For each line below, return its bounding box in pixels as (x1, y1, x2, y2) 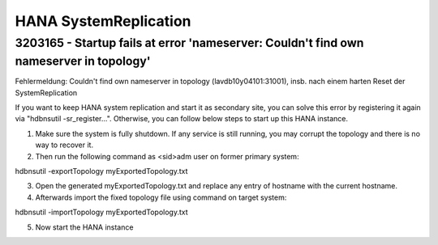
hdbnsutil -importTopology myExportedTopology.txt (15, 207, 188, 218)
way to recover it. (35, 140, 93, 150)
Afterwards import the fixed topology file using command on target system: (35, 192, 287, 202)
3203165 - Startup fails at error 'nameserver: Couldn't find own (15, 36, 364, 50)
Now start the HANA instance (35, 222, 134, 232)
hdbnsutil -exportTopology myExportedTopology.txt (15, 166, 188, 175)
